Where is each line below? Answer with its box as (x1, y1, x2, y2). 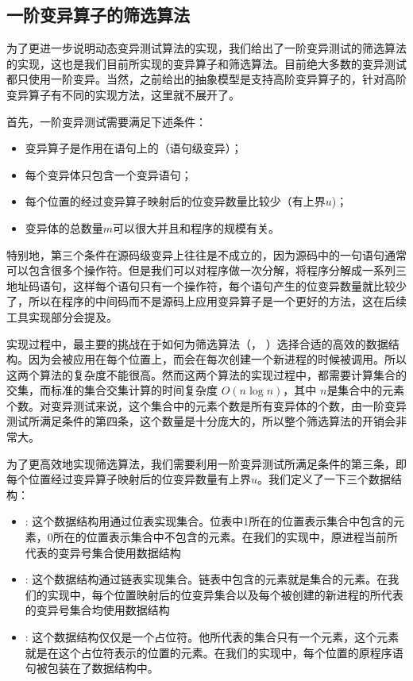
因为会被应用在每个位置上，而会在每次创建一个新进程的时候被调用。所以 (28, 351, 407, 367)
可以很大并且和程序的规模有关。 (113, 219, 280, 236)
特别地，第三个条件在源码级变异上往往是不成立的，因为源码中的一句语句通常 (6, 246, 407, 263)
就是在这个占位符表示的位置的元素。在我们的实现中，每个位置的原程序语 (25, 644, 403, 660)
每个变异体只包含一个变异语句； (25, 166, 192, 183)
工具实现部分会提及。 (6, 308, 118, 325)
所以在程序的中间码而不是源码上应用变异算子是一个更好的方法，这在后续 (28, 293, 407, 310)
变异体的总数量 (25, 219, 103, 236)
